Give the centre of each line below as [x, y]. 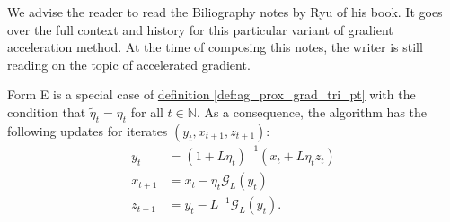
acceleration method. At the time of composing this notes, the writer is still [215, 47]
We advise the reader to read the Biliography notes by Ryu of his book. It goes [225, 12]
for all [147, 111]
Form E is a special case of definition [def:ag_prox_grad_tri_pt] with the [212, 94]
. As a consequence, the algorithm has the [312, 111]
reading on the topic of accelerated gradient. [129, 64]
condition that [47, 111]
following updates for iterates [88, 130]
